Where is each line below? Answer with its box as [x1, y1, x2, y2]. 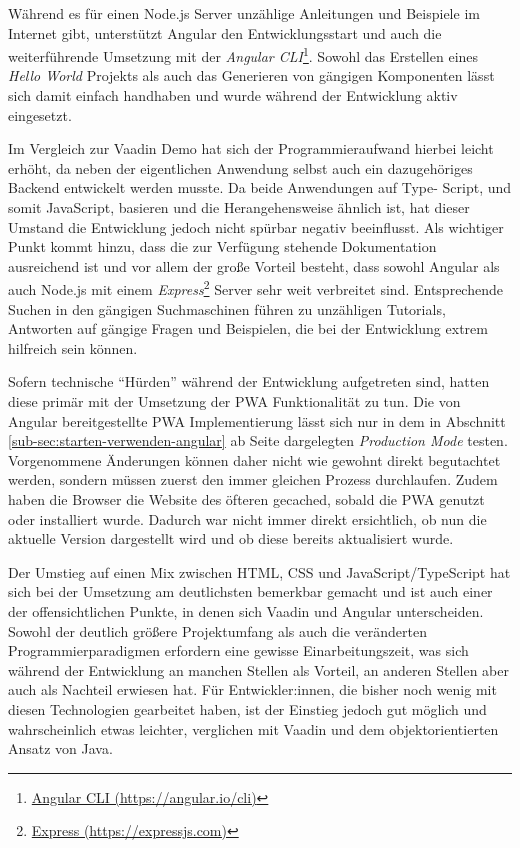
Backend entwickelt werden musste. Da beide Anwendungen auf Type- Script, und [8, 177, 512, 198]
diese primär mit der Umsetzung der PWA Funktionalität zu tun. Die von [8, 391, 461, 411]
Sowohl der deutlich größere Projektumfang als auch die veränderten [8, 620, 427, 641]
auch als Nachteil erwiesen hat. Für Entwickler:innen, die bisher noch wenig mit [8, 679, 497, 700]
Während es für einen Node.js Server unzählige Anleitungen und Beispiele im [8, 3, 480, 23]
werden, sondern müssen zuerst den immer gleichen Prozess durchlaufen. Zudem [8, 469, 498, 490]
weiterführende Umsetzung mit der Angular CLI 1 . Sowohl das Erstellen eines [8, 43, 479, 66]
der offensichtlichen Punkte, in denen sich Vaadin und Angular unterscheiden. [8, 600, 484, 621]
